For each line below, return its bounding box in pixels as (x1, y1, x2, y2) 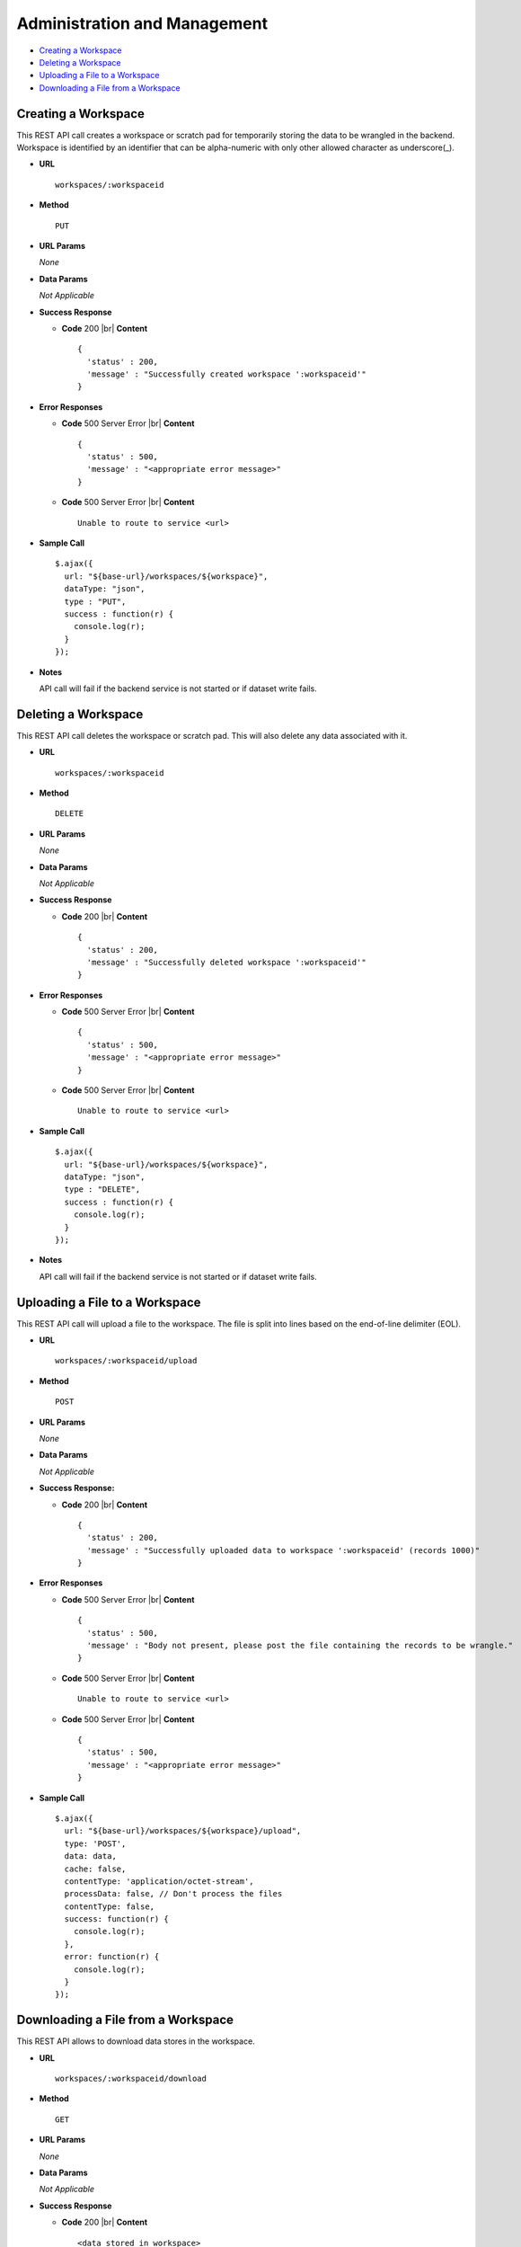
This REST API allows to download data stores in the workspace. (16, 2036, 255, 2047)
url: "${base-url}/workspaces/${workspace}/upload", (64, 1825, 302, 1836)
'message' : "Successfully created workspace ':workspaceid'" (86, 369, 367, 379)
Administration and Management (16, 13, 269, 33)
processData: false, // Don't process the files (64, 1888, 283, 1899)
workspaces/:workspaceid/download (55, 2074, 207, 2084)
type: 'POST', (64, 1838, 127, 1849)
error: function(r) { (64, 1951, 160, 1962)
